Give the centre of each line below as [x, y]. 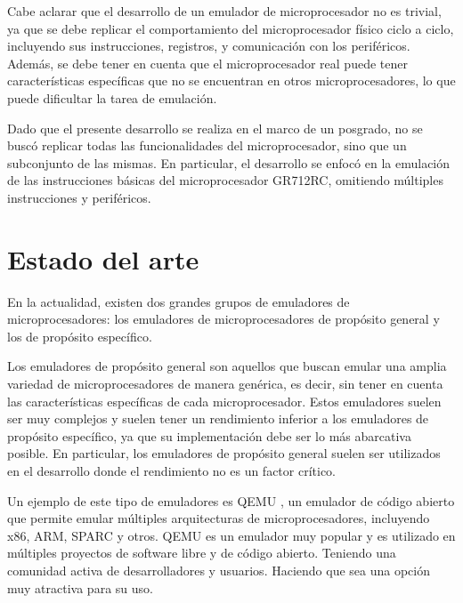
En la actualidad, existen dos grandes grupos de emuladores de [179, 301]
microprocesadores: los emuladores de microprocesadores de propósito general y [223, 319]
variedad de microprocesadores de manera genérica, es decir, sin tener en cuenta [225, 384]
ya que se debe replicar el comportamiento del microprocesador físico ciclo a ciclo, [231, 28]
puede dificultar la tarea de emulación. [112, 97]
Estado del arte [103, 258]
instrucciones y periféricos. [79, 197]
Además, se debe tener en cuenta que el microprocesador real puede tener [207, 63]
